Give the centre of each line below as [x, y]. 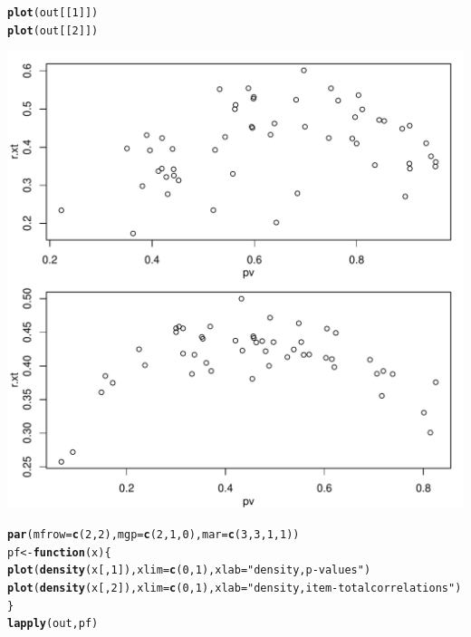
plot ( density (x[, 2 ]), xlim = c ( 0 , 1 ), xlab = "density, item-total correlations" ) [235, 588]
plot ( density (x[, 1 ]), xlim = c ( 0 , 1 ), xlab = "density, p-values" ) [189, 570]
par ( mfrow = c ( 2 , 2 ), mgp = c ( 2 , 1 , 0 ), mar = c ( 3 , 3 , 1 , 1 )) [154, 534]
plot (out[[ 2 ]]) [53, 30]
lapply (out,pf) [53, 624]
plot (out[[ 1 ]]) [53, 13]
